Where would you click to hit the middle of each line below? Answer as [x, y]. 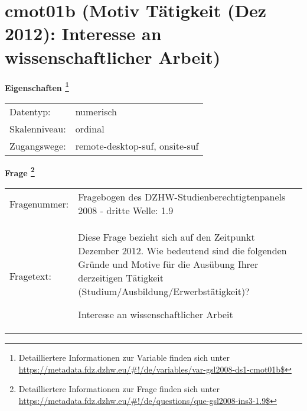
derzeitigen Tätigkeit [121, 278]
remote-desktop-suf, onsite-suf [137, 145]
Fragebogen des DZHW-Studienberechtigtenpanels [182, 197]
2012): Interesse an [83, 33]
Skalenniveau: [38, 128]
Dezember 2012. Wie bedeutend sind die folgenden [182, 250]
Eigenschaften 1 [37, 86]
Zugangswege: [38, 145]
